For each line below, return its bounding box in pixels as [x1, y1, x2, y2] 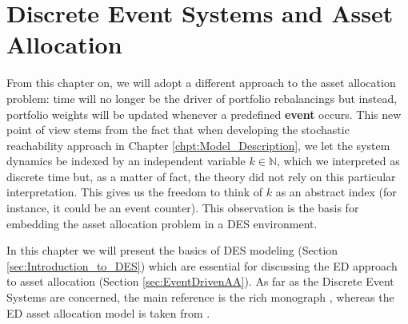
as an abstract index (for [275, 184, 397, 200]
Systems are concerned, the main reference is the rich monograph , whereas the [6, 289, 394, 306]
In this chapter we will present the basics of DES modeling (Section [6, 242, 338, 259]
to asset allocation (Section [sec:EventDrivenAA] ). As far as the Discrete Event [6, 273, 394, 290]
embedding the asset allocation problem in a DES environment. [6, 215, 318, 231]
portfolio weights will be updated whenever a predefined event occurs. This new [6, 105, 402, 122]
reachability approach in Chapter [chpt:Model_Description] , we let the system [6, 136, 390, 153]
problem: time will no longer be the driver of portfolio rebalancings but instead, [6, 89, 398, 106]
